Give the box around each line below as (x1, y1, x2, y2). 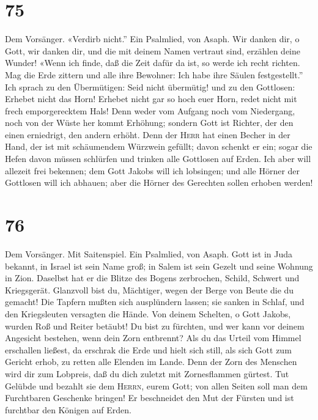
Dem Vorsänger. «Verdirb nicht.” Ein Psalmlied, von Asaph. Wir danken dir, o (5, 32, 300, 45)
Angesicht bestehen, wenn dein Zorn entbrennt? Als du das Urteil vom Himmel (5, 331, 301, 344)
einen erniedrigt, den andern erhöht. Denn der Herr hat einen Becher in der (5, 128, 290, 141)
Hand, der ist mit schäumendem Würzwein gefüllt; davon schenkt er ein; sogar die (5, 140, 312, 153)
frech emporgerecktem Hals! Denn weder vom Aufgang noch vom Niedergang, (5, 104, 295, 117)
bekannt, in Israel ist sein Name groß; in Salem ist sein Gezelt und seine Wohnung (5, 259, 313, 272)
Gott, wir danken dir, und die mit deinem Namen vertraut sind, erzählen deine (5, 44, 301, 57)
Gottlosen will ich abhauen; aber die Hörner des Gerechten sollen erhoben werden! (5, 176, 313, 189)
